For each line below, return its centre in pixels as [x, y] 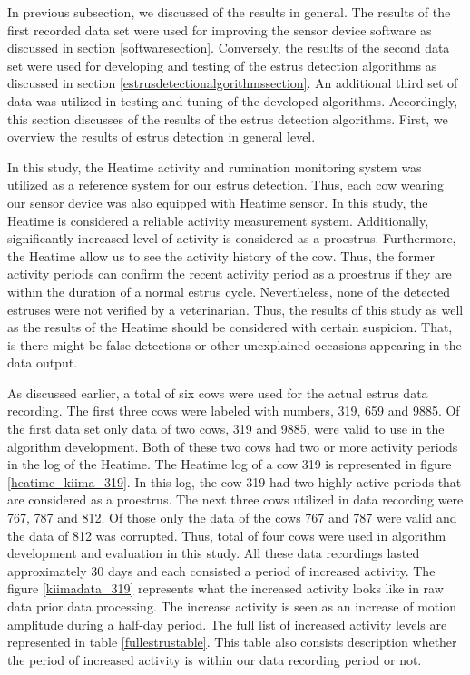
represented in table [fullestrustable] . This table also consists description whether [232, 642]
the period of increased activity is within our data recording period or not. [215, 659]
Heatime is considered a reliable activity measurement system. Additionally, [218, 220]
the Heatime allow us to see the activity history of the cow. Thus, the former [221, 255]
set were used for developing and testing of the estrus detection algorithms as [222, 65]
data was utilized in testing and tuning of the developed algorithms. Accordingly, [233, 100]
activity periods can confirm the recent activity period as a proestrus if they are [230, 274]
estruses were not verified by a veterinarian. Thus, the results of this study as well [235, 309]
